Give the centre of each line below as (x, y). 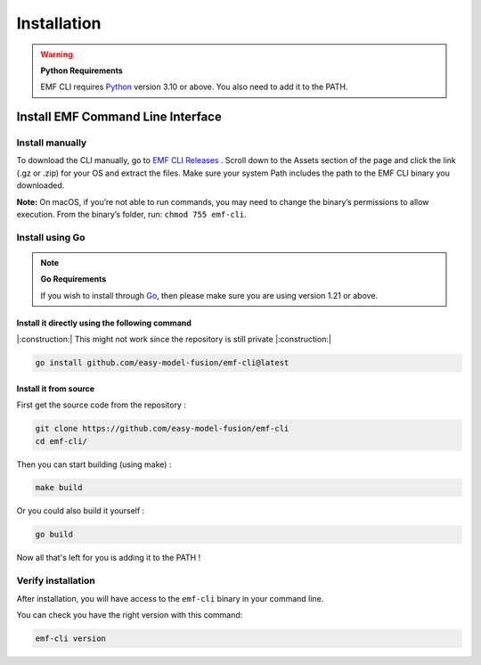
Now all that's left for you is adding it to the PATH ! (109, 558)
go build (54, 534)
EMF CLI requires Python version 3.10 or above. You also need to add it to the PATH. (194, 87)
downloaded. (41, 185)
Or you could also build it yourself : (81, 511)
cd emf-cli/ (61, 441)
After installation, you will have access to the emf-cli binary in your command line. (170, 598)
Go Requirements (73, 279)
